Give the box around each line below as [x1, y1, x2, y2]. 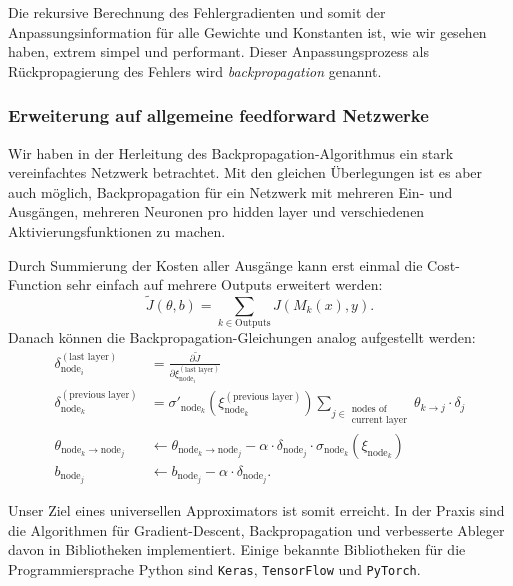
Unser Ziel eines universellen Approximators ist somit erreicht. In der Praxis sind [8, 500, 505, 521]
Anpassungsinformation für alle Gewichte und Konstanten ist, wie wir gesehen [8, 21, 487, 42]
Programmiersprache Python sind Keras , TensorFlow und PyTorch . [8, 558, 421, 579]
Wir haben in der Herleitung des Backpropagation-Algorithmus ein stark [8, 142, 454, 163]
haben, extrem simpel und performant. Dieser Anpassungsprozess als [8, 41, 430, 62]
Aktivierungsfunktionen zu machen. [8, 220, 226, 241]
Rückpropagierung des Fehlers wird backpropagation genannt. [8, 60, 382, 81]
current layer [351, 414, 407, 425]
